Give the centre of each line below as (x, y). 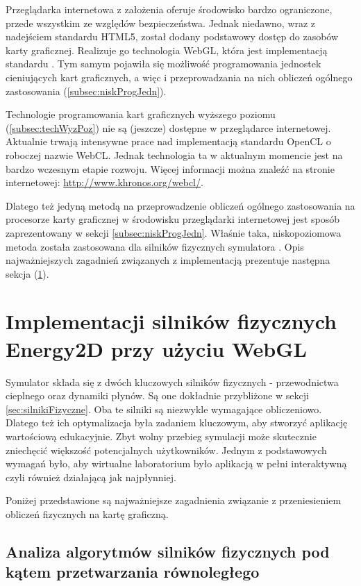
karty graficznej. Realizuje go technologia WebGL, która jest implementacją (167, 50)
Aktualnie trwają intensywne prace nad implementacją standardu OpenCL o (168, 141)
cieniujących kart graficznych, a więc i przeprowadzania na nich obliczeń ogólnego (179, 77)
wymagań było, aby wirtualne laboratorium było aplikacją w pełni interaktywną (176, 463)
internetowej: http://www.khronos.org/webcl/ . (104, 182)
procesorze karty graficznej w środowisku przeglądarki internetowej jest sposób (173, 219)
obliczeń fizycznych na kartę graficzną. (87, 513)
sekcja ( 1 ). (27, 273)
